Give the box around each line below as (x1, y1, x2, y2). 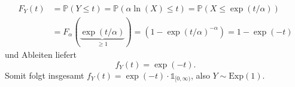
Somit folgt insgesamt (5, 69, 84, 81)
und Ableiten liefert (5, 48, 77, 60)
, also (190, 69, 210, 81)
